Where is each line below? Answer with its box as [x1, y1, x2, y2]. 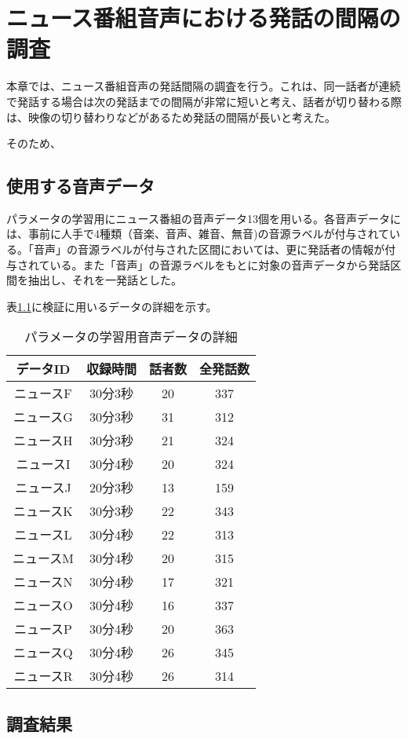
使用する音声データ [6, 174, 155, 198]
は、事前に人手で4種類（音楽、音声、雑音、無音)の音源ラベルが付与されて [6, 225, 390, 242]
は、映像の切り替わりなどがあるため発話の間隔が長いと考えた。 [6, 108, 336, 125]
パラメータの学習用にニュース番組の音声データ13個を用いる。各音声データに [6, 210, 401, 226]
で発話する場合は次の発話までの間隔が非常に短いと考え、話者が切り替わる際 [6, 93, 402, 109]
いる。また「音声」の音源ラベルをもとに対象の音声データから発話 [49, 256, 391, 273]
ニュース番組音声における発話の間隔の [6, 2, 401, 34]
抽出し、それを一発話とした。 [27, 272, 182, 288]
